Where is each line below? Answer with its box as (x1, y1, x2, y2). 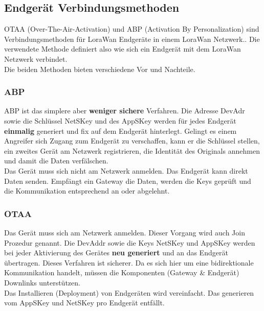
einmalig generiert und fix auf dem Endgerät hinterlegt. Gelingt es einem (4, 125, 237, 136)
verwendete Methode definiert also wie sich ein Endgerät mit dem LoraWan (4, 43, 241, 54)
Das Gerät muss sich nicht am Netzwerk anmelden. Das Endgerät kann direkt (4, 165, 248, 176)
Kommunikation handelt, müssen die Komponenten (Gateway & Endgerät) (4, 267, 239, 278)
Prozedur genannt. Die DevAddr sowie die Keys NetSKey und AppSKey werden (4, 237, 255, 248)
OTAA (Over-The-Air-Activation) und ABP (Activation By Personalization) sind (4, 23, 259, 34)
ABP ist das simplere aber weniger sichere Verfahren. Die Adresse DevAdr (4, 105, 245, 116)
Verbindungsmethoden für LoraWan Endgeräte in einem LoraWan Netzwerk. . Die (4, 33, 260, 44)
